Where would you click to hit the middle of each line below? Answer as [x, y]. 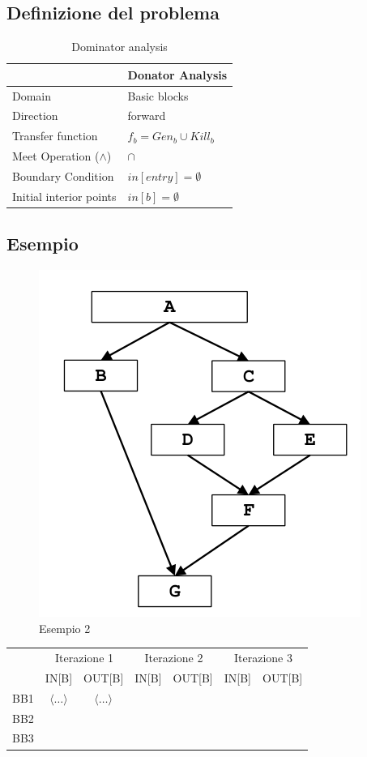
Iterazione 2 [174, 658]
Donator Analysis [177, 74]
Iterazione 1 [85, 658]
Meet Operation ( [56, 156]
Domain [32, 95]
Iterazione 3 [263, 658]
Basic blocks [158, 95]
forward [147, 115]
